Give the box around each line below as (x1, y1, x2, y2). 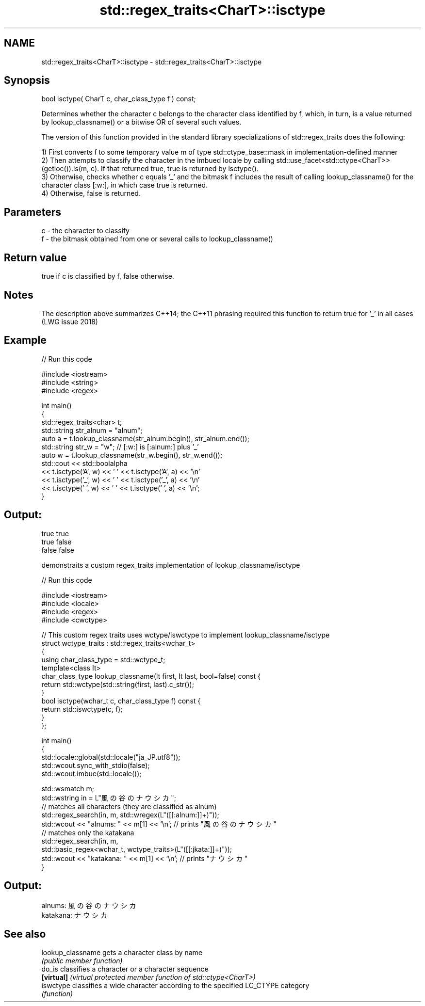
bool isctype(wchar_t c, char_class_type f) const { (41, 696, 201, 705)
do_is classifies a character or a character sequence (41, 965, 209, 974)
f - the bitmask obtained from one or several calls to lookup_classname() (41, 235, 273, 243)
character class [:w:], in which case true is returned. (41, 181, 208, 190)
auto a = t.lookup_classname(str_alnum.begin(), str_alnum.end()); (41, 434, 249, 443)
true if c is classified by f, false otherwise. (41, 272, 174, 281)
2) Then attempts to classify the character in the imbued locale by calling (41, 156, 275, 165)
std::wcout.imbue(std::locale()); (41, 769, 142, 778)
